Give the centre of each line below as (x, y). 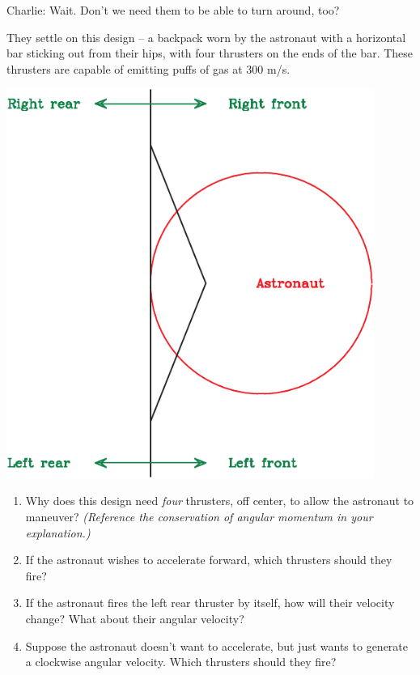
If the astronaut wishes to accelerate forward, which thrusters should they (209, 560)
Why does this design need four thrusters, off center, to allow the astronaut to (220, 501)
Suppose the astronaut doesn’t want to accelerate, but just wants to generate (217, 645)
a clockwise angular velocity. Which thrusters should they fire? (181, 662)
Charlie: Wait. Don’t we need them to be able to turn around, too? (173, 10)
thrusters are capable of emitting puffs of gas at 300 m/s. (148, 68)
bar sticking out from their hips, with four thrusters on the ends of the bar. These (210, 53)
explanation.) (58, 532)
